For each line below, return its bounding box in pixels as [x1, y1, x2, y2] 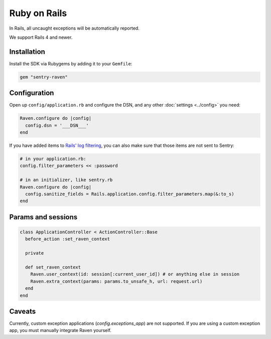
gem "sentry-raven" [20, 74, 68, 80]
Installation [9, 47, 45, 56]
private [25, 250, 44, 256]
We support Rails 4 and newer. [9, 34, 73, 40]
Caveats [9, 307, 36, 315]
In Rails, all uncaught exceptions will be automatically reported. [9, 25, 140, 31]
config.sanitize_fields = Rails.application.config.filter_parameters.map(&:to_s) [25, 191, 234, 197]
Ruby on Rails [9, 8, 67, 19]
